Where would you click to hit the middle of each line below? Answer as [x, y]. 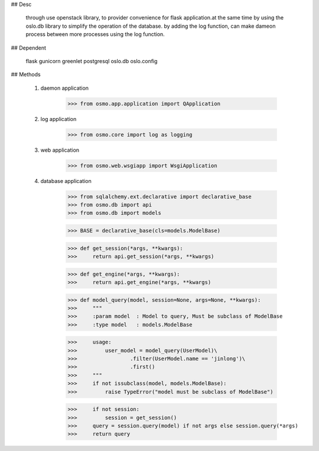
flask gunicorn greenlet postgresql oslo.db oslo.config [92, 61]
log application [58, 119]
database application [66, 181]
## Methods [26, 74]
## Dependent [29, 48]
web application [60, 150]
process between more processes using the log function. [95, 34]
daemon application [64, 88]
